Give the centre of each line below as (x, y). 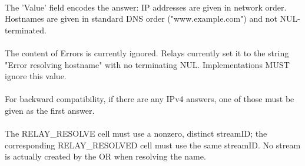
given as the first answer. (50, 110)
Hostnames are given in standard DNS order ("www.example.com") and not (141, 18)
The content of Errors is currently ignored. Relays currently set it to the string (147, 52)
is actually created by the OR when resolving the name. (105, 156)
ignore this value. (36, 76)
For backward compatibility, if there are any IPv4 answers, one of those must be (150, 99)
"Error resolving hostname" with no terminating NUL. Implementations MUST (147, 64)
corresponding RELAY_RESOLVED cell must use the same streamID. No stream (153, 145)
